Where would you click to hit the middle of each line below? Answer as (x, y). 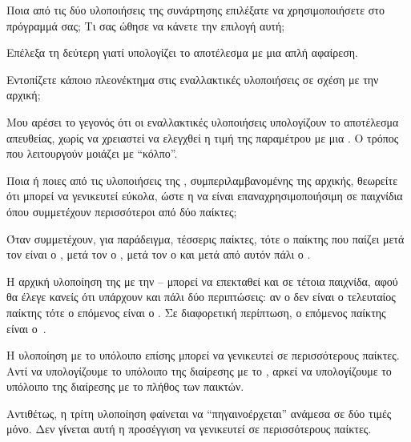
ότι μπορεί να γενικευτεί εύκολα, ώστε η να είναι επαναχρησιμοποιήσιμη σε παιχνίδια (205, 196)
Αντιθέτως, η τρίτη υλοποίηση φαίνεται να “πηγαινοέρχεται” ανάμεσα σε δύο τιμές (199, 413)
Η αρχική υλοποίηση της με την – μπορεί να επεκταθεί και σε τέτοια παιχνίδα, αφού (202, 281)
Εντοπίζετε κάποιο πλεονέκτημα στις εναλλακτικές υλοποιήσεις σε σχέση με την (193, 79)
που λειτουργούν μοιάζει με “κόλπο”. (92, 153)
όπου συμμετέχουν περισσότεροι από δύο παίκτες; (122, 211)
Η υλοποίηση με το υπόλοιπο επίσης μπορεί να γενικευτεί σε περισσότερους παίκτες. (203, 355)
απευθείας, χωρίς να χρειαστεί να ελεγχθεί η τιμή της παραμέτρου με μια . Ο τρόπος (203, 137)
